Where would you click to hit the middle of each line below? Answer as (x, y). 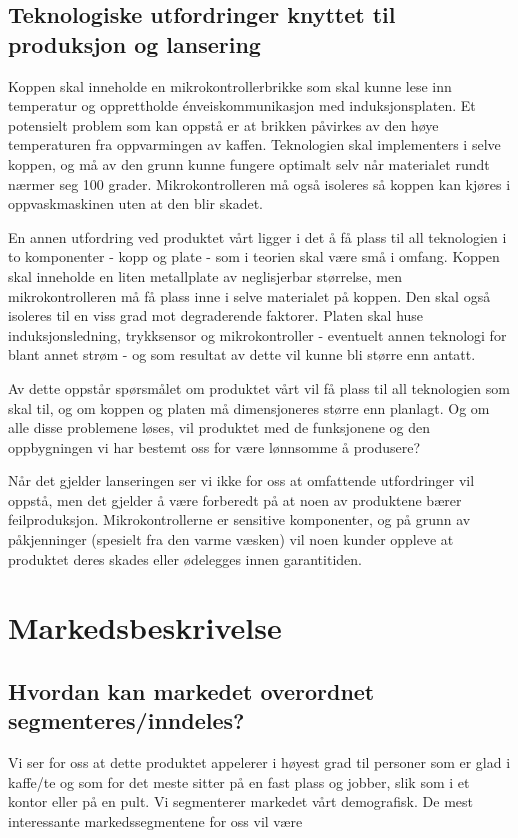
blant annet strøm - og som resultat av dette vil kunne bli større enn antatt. (242, 354)
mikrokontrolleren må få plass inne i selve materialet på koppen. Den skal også (249, 295)
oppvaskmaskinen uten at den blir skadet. (136, 203)
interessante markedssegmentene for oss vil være (155, 821)
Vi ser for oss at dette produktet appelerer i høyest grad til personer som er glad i (259, 762)
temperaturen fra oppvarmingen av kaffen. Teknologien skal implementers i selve (254, 144)
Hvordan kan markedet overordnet (191, 691)
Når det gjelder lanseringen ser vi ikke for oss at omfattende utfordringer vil (241, 480)
